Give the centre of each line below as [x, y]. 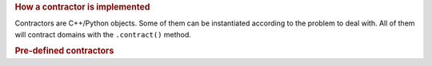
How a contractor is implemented [82, 7]
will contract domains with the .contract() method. [103, 34]
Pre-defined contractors [64, 51]
